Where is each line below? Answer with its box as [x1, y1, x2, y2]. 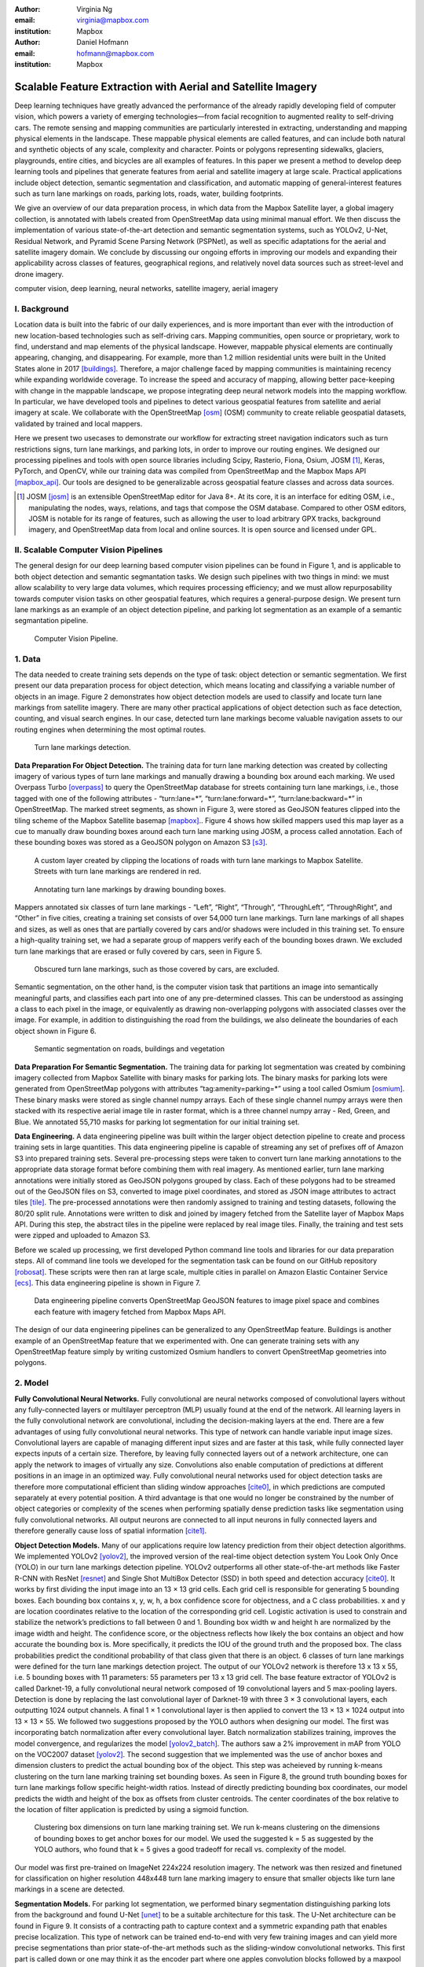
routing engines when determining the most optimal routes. [14, 725, 207, 734]
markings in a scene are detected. [14, 1884, 125, 1894]
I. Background [14, 303, 69, 314]
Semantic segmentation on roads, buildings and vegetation [34, 1044, 225, 1054]
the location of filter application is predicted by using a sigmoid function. [14, 1804, 249, 1814]
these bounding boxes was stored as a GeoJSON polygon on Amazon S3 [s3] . [14, 838, 268, 847]
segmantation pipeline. [14, 616, 89, 626]
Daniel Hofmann [76, 38, 129, 47]
